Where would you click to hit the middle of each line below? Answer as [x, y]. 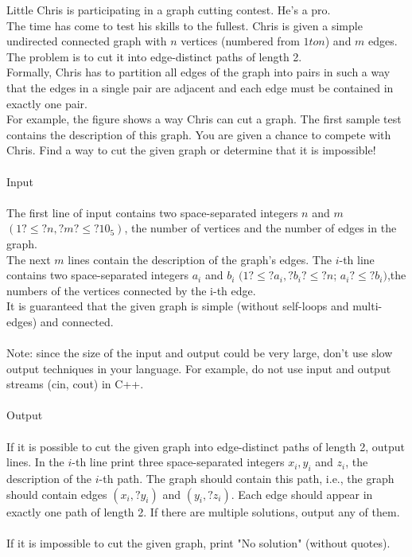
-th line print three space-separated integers [178, 462]
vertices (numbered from [240, 41]
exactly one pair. [47, 103]
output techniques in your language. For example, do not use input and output [199, 368]
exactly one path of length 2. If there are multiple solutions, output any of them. [203, 511]
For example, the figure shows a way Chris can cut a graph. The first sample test [204, 119]
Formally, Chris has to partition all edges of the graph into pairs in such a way [198, 72]
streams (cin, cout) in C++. [75, 384]
